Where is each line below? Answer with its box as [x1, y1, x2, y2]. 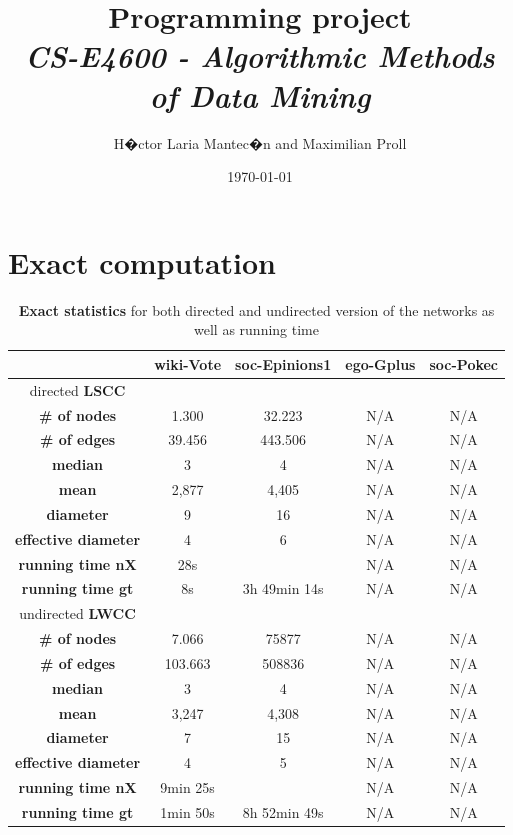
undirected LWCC [19, 603, 136, 624]
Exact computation [8, 241, 276, 282]
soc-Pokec [429, 353, 499, 374]
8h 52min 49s [242, 802, 324, 822]
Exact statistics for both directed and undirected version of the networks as [18, 299, 495, 320]
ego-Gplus [345, 353, 416, 374]
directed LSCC [29, 379, 126, 400]
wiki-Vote [154, 353, 222, 374]
